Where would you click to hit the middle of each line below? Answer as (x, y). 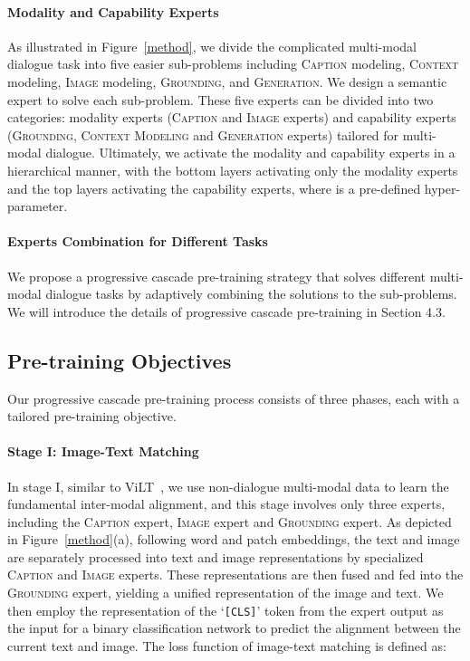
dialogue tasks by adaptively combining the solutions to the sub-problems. (251, 294)
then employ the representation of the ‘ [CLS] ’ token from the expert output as (225, 610)
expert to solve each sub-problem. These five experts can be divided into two (221, 99)
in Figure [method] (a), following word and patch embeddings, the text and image (234, 539)
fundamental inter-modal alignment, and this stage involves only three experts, (226, 504)
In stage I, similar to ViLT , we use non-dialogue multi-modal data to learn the (228, 486)
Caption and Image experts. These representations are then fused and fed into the (235, 575)
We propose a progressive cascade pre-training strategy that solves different (216, 276)
